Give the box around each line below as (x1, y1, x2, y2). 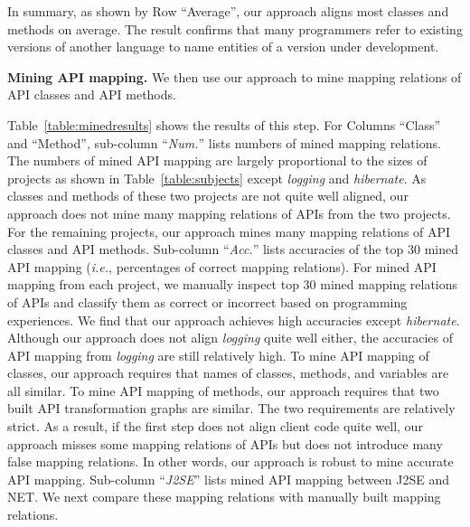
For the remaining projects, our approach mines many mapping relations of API (7, 221, 451, 240)
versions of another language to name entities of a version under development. (7, 37, 439, 56)
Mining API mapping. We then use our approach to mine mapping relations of (7, 67, 462, 86)
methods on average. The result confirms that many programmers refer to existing (7, 19, 463, 38)
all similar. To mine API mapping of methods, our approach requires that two (7, 381, 439, 400)
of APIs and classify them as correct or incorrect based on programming (7, 292, 408, 311)
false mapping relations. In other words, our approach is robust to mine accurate (7, 452, 454, 471)
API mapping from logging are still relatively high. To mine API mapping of (7, 345, 429, 364)
